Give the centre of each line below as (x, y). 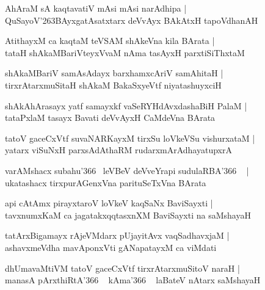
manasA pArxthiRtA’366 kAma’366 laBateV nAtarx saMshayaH (133, 280)
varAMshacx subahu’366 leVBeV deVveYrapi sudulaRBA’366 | (127, 170)
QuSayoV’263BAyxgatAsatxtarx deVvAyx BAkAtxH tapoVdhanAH (132, 20)
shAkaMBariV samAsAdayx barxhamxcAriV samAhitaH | (114, 73)
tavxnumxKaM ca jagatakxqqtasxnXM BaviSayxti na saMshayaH (128, 215)
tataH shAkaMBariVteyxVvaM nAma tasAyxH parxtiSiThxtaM (125, 52)
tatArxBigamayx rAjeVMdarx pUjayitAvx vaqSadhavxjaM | (117, 235)
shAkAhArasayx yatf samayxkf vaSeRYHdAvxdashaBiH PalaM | (126, 105)
